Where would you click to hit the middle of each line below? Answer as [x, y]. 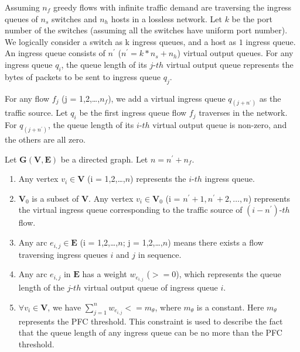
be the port [252, 18]
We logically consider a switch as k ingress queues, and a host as [120, 41]
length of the [41, 287]
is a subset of [55, 198]
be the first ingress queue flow [133, 113]
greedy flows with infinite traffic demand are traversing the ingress [172, 7]
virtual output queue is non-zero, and [220, 125]
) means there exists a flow [216, 242]
